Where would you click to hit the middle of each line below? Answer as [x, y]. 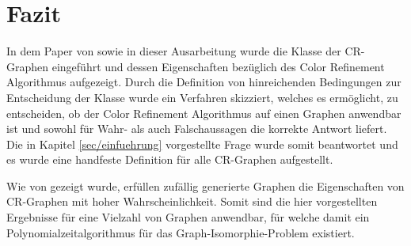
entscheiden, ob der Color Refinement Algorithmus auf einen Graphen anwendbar [204, 113]
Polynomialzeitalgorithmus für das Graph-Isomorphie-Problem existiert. [181, 232]
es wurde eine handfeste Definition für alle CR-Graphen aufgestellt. [170, 159]
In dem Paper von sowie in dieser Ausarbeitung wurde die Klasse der [174, 51]
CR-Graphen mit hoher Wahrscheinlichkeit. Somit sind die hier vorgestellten [192, 201]
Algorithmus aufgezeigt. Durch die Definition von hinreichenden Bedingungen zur [204, 82]
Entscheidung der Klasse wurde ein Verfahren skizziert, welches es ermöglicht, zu [202, 97]
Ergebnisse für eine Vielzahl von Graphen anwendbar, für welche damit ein [188, 217]
